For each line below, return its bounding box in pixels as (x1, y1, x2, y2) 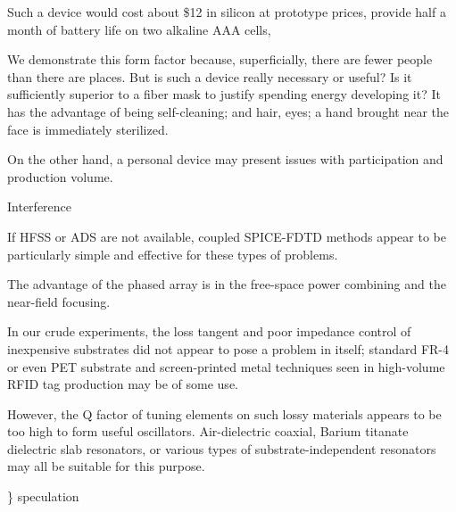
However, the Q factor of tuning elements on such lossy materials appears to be (7, 404, 442, 423)
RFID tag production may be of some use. (7, 375, 238, 393)
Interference (7, 197, 72, 216)
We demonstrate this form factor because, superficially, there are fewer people (7, 50, 433, 69)
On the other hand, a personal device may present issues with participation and (7, 150, 444, 169)
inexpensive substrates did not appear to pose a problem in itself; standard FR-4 (7, 339, 449, 358)
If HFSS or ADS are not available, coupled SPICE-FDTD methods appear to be (7, 227, 446, 245)
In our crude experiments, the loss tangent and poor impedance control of (7, 322, 411, 341)
